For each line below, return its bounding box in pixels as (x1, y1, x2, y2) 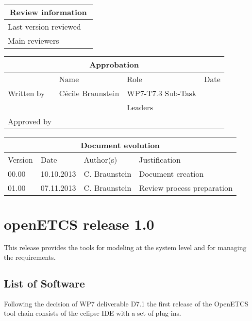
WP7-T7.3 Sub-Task (127, 87, 197, 99)
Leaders (127, 101, 153, 113)
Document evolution (81, 139, 160, 151)
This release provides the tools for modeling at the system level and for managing (4, 242, 247, 253)
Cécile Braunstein (59, 87, 119, 99)
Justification (139, 154, 181, 165)
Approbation (89, 59, 139, 70)
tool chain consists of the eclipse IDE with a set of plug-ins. (4, 308, 181, 318)
